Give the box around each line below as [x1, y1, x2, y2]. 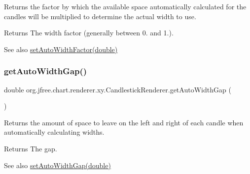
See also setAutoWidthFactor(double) [4, 44, 118, 54]
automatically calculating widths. [4, 127, 105, 137]
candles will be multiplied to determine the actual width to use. [4, 11, 196, 21]
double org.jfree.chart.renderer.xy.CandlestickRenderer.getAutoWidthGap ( [4, 84, 231, 94]
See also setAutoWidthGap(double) [4, 160, 111, 170]
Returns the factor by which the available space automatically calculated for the [4, 1, 247, 11]
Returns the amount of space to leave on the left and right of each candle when [4, 117, 244, 127]
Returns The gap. [4, 143, 57, 153]
